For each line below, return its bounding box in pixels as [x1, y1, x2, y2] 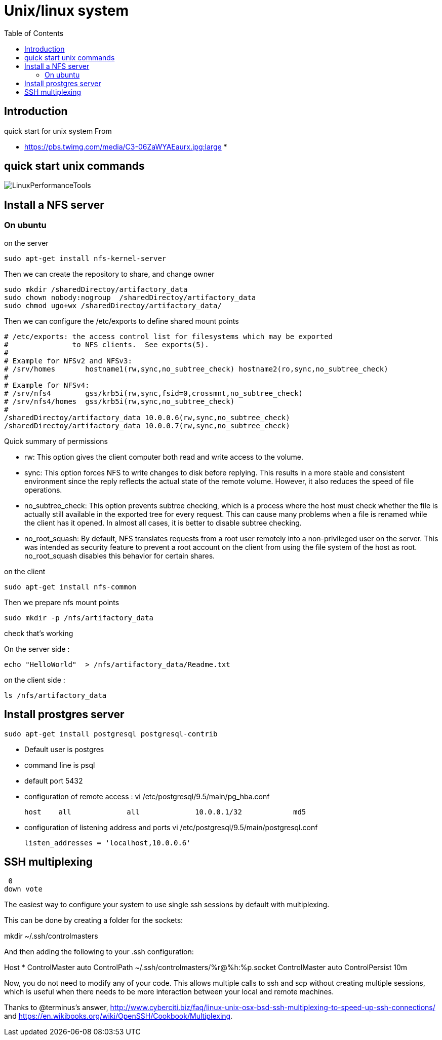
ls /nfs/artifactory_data [4, 691, 107, 699]
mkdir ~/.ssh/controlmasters [4, 932, 98, 941]
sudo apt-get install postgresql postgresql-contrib [4, 729, 218, 738]
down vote [4, 885, 43, 894]
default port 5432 [24, 776, 83, 785]
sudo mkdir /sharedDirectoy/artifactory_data [4, 285, 188, 293]
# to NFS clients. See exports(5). [4, 340, 209, 349]
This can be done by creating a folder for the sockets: [4, 916, 183, 925]
